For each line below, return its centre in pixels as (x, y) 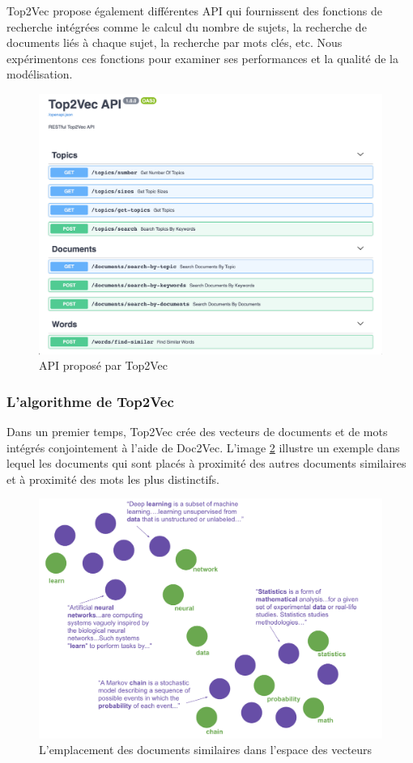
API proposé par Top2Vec (104, 365)
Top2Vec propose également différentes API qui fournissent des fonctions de (194, 11)
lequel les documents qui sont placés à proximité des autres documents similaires (206, 463)
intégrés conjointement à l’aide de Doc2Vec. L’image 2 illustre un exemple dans (203, 447)
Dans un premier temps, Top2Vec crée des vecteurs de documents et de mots (197, 432)
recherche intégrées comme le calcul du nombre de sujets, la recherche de (187, 26)
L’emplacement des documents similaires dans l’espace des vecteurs (206, 750)
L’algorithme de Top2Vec (90, 401)
